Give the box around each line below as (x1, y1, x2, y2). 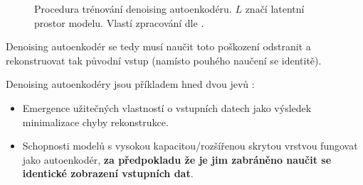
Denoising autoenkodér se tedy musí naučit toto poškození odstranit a (6, 39, 311, 54)
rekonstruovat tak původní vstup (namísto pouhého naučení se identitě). (6, 52, 322, 67)
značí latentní (245, 1, 305, 16)
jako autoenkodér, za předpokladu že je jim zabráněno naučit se (22, 152, 332, 167)
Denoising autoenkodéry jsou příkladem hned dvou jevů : (6, 77, 255, 91)
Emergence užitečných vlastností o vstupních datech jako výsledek (22, 100, 312, 115)
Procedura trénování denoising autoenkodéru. (34, 1, 232, 16)
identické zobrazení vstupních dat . (22, 166, 194, 181)
